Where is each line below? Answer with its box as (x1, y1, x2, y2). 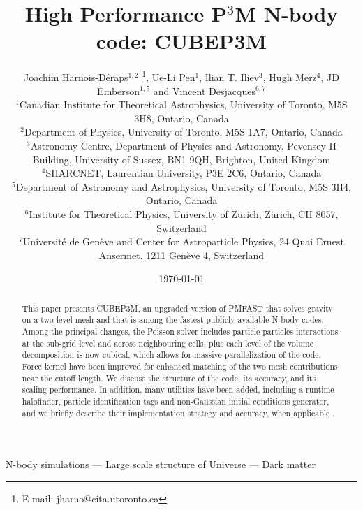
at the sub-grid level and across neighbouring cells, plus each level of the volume (22, 337, 314, 349)
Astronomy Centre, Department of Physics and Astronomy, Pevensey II (30, 138, 336, 152)
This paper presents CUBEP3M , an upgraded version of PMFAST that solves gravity (22, 302, 333, 314)
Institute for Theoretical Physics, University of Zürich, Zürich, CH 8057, (29, 206, 339, 221)
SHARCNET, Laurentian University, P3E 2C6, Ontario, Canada (45, 166, 322, 180)
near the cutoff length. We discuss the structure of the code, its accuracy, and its (22, 372, 316, 384)
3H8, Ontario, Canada (134, 110, 229, 125)
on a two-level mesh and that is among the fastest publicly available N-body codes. (22, 314, 324, 326)
